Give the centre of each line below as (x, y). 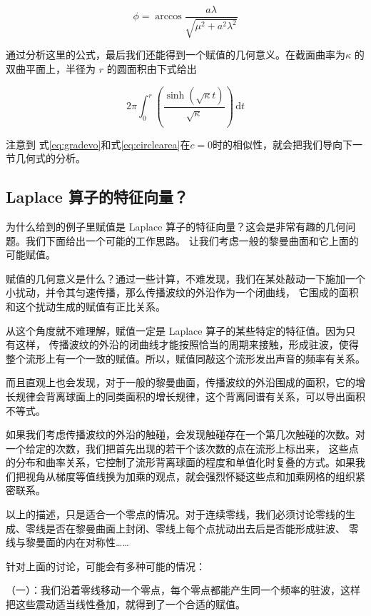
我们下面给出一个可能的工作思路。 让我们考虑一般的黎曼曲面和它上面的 (192, 240)
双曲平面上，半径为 (51, 69)
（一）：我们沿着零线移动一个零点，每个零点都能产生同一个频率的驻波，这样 (183, 590)
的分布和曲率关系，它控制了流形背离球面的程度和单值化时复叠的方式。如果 (181, 462)
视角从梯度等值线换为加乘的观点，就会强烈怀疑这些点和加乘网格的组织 (190, 476)
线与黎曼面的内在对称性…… (67, 542)
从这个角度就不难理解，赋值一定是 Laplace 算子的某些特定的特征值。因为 (176, 330)
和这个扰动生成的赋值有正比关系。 (86, 306)
